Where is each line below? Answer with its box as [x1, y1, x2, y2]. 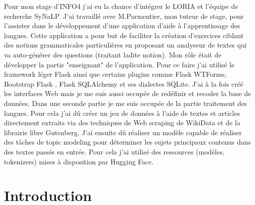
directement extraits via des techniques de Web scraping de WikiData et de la [4, 117, 241, 128]
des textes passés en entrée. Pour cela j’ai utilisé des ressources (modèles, [4, 146, 225, 156]
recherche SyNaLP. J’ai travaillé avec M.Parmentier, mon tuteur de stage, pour [4, 10, 244, 21]
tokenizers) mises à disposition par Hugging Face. [4, 156, 154, 166]
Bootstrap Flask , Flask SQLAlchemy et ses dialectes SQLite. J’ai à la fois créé [4, 78, 244, 89]
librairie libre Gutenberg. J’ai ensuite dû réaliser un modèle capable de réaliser [4, 127, 242, 137]
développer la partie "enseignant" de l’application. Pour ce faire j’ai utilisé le [4, 59, 235, 69]
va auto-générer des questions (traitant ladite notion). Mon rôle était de [4, 49, 221, 59]
